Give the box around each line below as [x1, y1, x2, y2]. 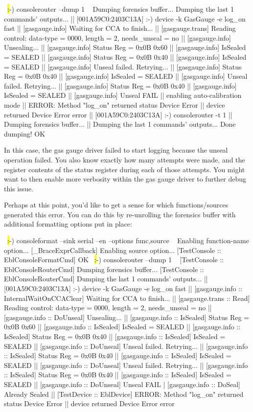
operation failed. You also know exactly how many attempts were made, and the [4, 154, 245, 164]
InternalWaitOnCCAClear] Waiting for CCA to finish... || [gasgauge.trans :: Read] [4, 293, 250, 303]
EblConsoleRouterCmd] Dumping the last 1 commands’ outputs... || [4, 274, 208, 284]
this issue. [4, 183, 34, 193]
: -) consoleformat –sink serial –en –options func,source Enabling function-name [7, 235, 249, 246]
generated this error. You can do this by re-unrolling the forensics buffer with [4, 209, 236, 219]
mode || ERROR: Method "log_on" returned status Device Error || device [4, 99, 225, 110]
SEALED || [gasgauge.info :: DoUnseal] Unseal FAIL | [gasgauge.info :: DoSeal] [4, 379, 240, 389]
